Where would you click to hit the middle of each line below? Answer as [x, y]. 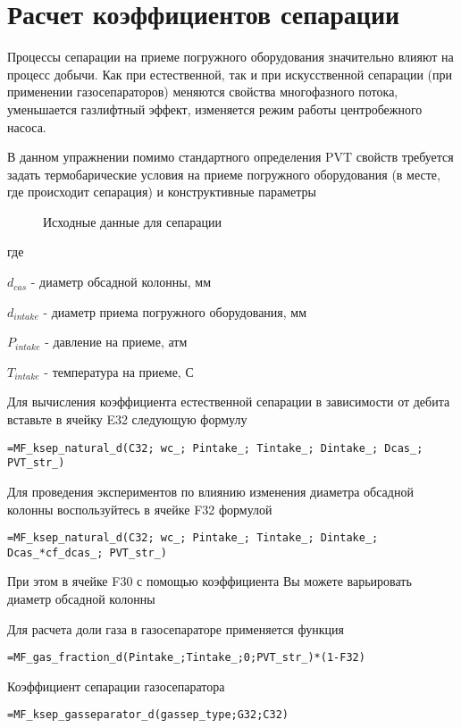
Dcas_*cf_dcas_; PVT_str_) [87, 552]
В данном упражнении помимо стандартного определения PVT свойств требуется [230, 157]
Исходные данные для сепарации [132, 221]
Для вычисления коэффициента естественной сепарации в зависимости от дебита [229, 402]
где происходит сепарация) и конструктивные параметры [162, 192]
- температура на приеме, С [119, 371]
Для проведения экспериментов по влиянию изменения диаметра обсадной [210, 491]
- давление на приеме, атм [116, 342]
